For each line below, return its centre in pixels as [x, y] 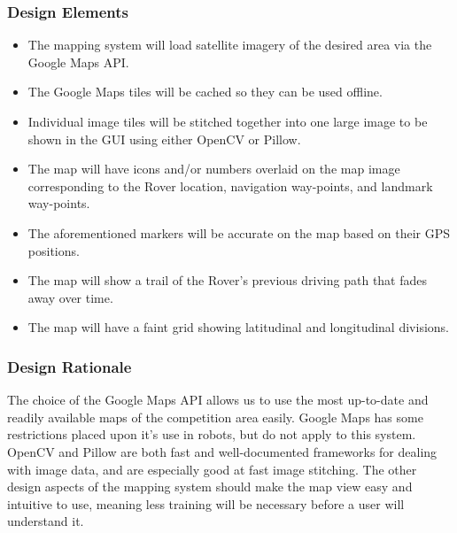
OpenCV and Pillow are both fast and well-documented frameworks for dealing [222, 451]
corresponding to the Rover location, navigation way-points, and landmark [230, 185]
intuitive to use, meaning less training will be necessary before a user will [206, 503]
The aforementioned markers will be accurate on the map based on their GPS [239, 232]
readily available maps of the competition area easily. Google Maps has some [215, 417]
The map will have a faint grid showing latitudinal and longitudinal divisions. [238, 327]
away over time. [70, 297]
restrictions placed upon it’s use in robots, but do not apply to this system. [212, 434]
